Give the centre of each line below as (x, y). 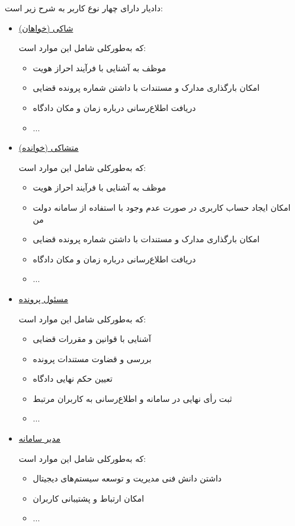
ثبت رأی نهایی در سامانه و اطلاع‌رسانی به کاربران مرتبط (132, 398)
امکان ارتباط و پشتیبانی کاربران (89, 498)
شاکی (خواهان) (46, 28)
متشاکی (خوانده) (49, 148)
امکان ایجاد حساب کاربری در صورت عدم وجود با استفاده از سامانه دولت (162, 207)
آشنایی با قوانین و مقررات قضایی (92, 339)
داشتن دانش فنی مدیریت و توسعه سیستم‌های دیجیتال (127, 478)
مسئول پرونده (44, 298)
